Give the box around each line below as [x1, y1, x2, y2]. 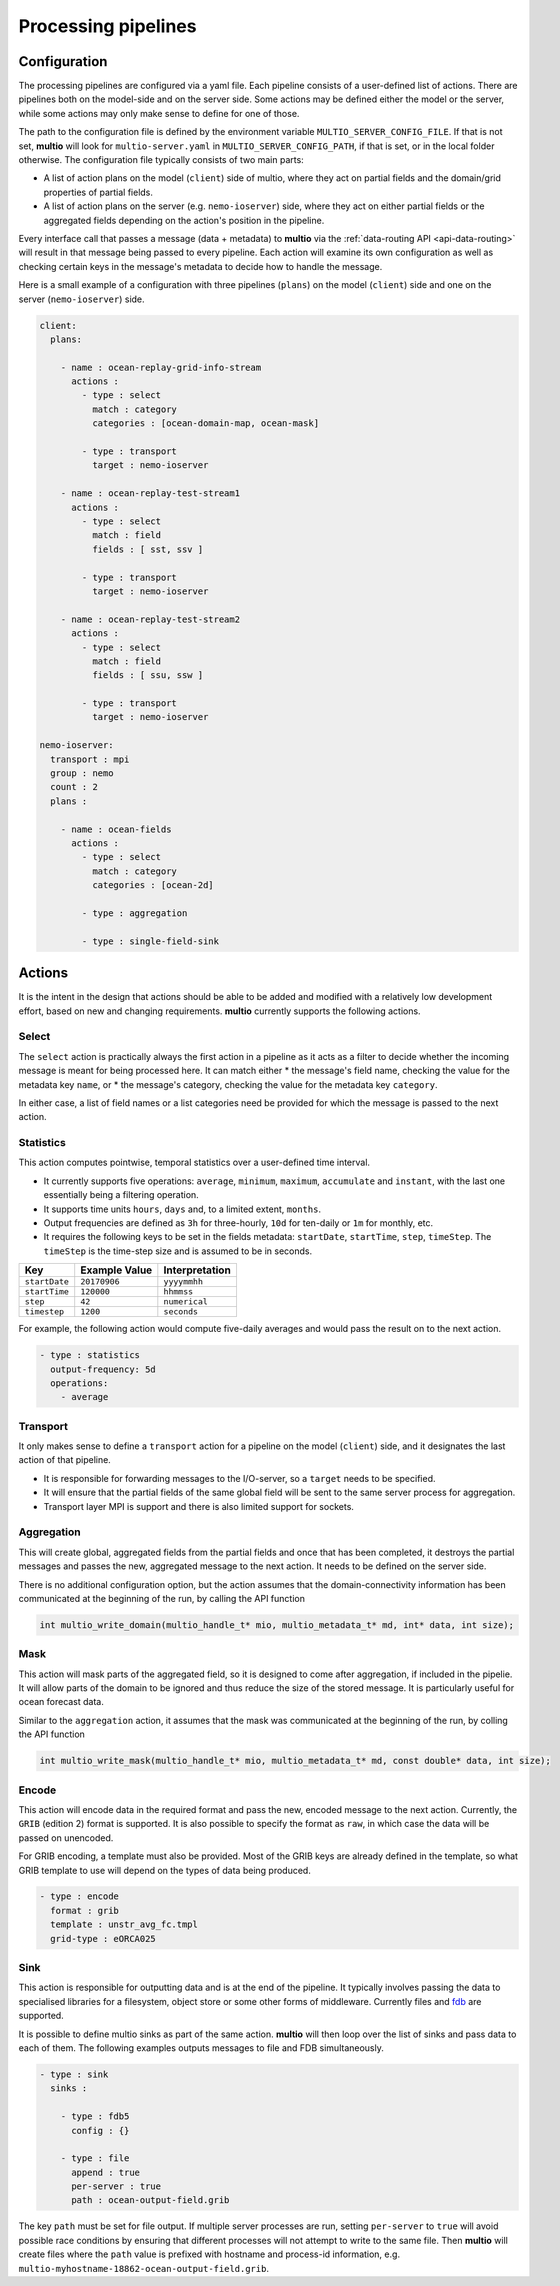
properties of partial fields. [43, 186, 154, 198]
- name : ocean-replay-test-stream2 [60, 613, 240, 625]
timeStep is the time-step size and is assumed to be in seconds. [43, 1245, 313, 1257]
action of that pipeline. [18, 1454, 112, 1466]
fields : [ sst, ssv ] [91, 543, 204, 555]
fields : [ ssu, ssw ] [91, 670, 204, 681]
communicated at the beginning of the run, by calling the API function [18, 1592, 305, 1604]
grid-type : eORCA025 [50, 1933, 157, 1944]
